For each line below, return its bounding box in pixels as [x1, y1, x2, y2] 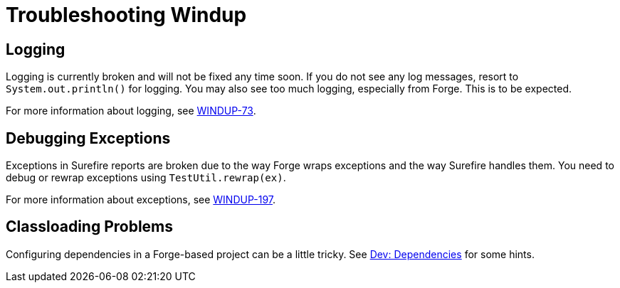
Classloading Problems [6, 218, 174, 236]
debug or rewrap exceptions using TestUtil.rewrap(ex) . [6, 171, 286, 184]
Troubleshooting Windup [6, 3, 247, 27]
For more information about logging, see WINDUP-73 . [6, 105, 256, 117]
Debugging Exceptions [6, 129, 171, 147]
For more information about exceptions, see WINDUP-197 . [6, 193, 276, 206]
